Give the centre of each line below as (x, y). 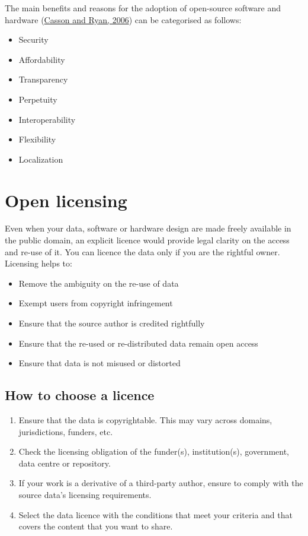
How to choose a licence (80, 395)
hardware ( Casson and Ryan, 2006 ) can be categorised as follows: (123, 19)
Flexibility (37, 139)
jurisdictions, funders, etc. (66, 431)
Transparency (43, 79)
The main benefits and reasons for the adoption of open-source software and (143, 8)
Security (33, 39)
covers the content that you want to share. (96, 526)
